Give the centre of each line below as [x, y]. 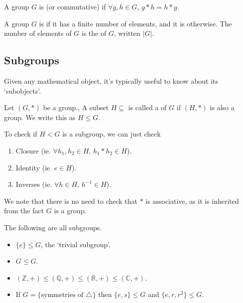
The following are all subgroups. [53, 227]
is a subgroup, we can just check [112, 134]
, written [127, 33]
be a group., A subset [76, 107]
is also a [222, 107]
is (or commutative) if [72, 6]
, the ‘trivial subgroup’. [76, 244]
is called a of [147, 107]
